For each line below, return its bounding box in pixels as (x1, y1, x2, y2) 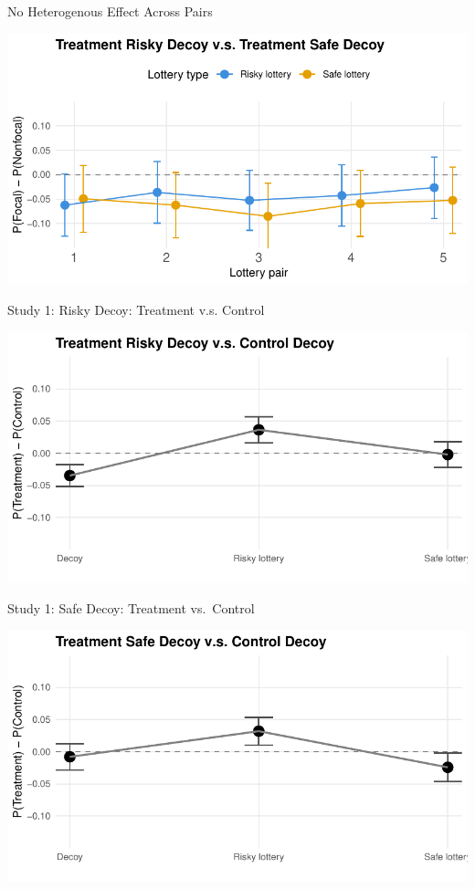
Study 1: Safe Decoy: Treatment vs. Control (7, 599, 255, 618)
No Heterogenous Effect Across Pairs (7, 2, 213, 20)
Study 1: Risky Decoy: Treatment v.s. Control (7, 300, 265, 319)
